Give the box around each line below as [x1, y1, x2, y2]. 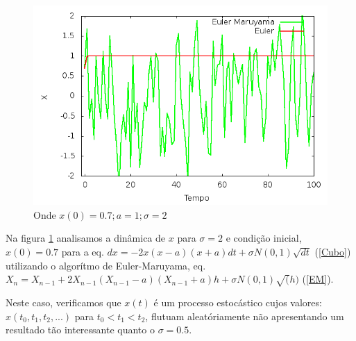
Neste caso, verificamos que [6, 294, 121, 309]
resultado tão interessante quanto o [6, 322, 155, 337]
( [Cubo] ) [314, 244, 351, 258]
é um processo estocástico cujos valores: [153, 294, 322, 309]
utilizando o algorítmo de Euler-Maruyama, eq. [6, 258, 206, 272]
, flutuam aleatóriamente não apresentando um [145, 308, 344, 323]
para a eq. [61, 244, 104, 258]
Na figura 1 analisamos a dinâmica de [6, 231, 166, 245]
